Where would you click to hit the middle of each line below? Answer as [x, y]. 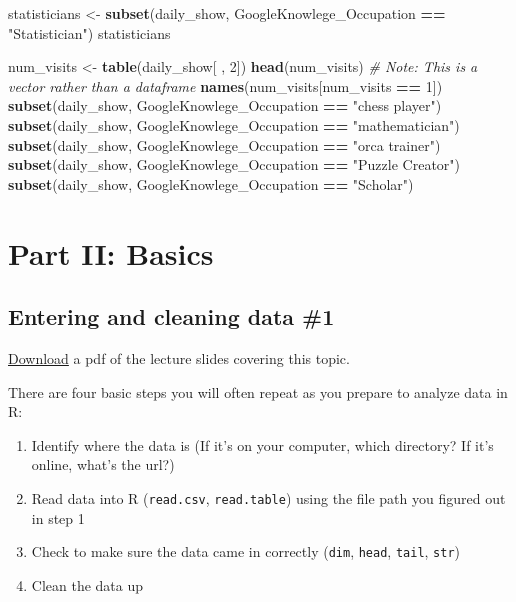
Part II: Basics [111, 252]
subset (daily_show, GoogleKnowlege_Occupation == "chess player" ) [225, 105]
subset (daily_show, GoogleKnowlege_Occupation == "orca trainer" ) [224, 144]
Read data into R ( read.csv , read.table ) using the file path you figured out [268, 497]
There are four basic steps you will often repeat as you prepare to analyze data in [258, 391]
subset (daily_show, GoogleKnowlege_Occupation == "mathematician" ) [234, 124]
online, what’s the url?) [103, 464]
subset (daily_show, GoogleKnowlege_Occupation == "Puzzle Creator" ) [234, 164]
